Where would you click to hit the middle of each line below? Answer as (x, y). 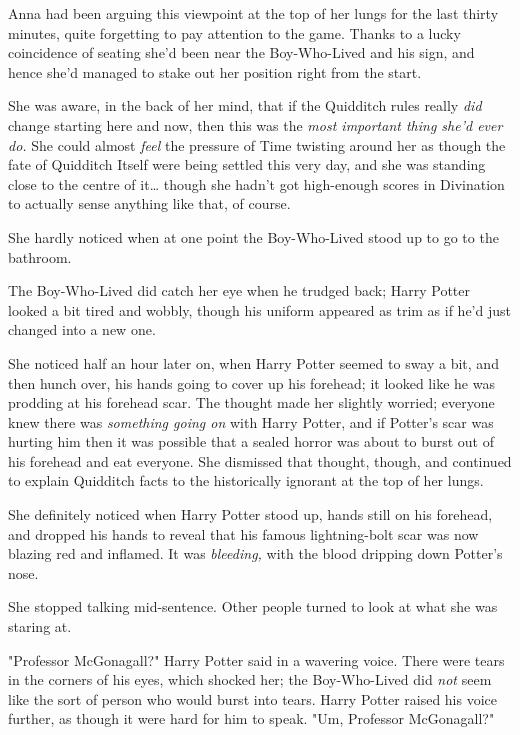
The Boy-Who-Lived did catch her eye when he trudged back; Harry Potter (239, 290)
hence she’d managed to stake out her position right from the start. (215, 71)
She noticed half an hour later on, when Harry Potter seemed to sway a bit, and (253, 362)
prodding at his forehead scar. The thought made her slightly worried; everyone (251, 402)
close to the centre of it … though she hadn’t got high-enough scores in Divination (256, 183)
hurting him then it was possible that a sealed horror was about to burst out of (251, 441)
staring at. (40, 626)
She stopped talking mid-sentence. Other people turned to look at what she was (253, 606)
